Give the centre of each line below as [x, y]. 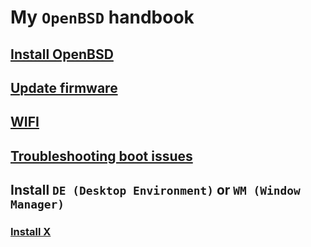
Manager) [37, 204]
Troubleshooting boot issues [101, 156]
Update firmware [64, 87]
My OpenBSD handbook [102, 17]
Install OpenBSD [62, 54]
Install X [31, 232]
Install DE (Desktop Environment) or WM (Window [155, 190]
